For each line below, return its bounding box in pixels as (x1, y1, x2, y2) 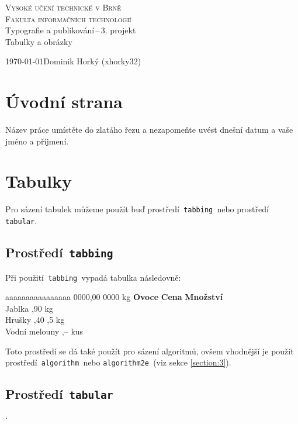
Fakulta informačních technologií (5, 12, 131, 25)
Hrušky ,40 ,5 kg (5, 313, 65, 326)
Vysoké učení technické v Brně (5, 1, 121, 13)
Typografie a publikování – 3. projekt (5, 24, 136, 36)
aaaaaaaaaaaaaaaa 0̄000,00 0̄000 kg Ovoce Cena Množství (5, 291, 223, 303)
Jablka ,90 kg (5, 302, 53, 314)
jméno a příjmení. (5, 135, 69, 147)
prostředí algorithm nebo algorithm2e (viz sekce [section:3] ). (5, 356, 231, 368)
